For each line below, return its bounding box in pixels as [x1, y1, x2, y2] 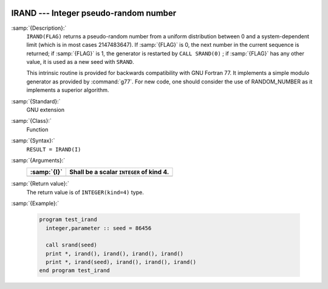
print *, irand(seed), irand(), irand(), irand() [46, 259, 197, 266]
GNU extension [26, 106, 65, 114]
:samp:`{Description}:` [11, 24, 67, 32]
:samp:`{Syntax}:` [11, 137, 55, 144]
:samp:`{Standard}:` [11, 97, 61, 105]
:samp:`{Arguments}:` [11, 156, 66, 164]
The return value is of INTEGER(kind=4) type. [26, 189, 144, 196]
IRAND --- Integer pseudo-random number [11, 8, 177, 18]
